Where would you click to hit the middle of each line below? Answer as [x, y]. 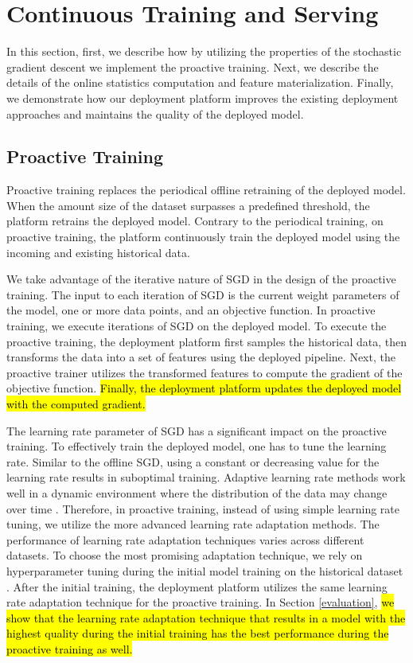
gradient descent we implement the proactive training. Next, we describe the [193, 66]
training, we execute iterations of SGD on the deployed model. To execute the [197, 326]
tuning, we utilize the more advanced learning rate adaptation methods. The [193, 524]
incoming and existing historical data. [98, 252]
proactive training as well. [70, 648]
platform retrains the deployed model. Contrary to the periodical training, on [195, 221]
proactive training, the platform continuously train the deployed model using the [203, 237]
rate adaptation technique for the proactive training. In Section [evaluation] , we [201, 602]
